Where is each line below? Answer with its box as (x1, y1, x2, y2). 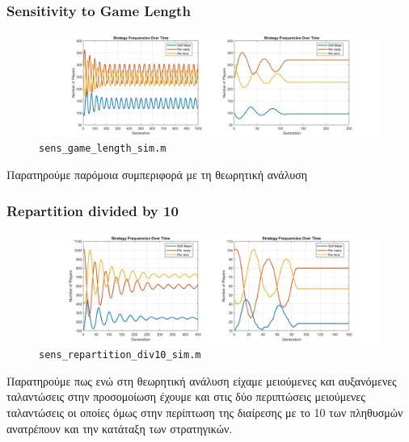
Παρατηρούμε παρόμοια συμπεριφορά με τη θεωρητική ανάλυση (6, 166, 308, 182)
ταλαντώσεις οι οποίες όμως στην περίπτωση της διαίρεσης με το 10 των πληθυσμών (6, 404, 403, 421)
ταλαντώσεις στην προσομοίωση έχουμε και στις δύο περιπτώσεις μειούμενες (6, 388, 365, 405)
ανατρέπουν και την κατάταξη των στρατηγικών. (6, 419, 233, 436)
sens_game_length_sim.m (39, 143, 167, 155)
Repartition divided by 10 (6, 200, 179, 220)
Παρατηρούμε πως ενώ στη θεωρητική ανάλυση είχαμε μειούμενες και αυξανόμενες (6, 372, 397, 389)
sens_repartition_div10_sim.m (39, 349, 201, 361)
